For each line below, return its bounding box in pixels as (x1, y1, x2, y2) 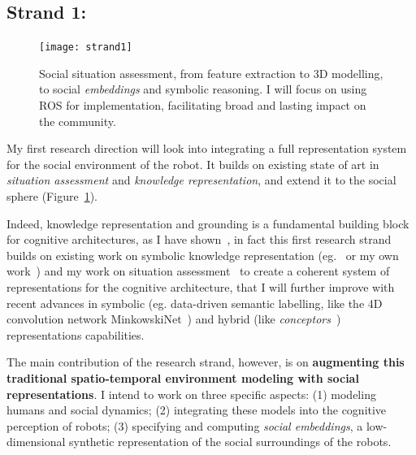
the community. (39, 112, 116, 129)
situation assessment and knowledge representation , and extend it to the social (6, 171, 396, 188)
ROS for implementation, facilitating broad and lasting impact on (39, 97, 366, 114)
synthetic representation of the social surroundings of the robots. (69, 433, 392, 450)
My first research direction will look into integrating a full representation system (6, 140, 407, 157)
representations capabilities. (6, 326, 145, 343)
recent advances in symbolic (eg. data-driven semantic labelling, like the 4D (6, 294, 383, 311)
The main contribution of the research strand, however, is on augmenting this (6, 353, 405, 370)
